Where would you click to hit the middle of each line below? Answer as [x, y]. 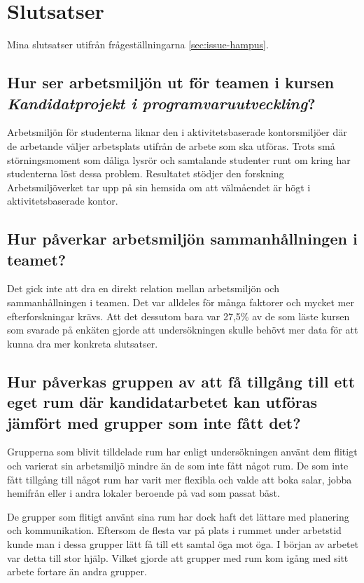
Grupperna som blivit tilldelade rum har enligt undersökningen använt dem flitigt [182, 452]
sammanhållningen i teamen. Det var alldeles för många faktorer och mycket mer [181, 302]
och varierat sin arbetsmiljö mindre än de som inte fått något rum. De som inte [178, 466]
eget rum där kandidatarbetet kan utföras [162, 402]
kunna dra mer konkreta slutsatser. [83, 343]
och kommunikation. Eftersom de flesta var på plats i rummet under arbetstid [174, 530]
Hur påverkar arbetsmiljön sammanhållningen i [182, 239]
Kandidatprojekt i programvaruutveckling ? [161, 103]
